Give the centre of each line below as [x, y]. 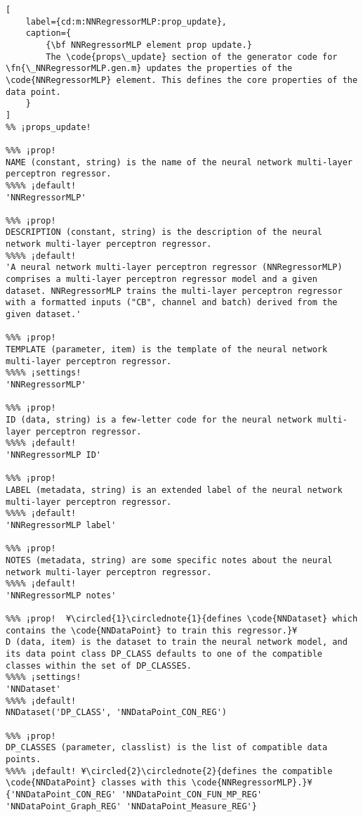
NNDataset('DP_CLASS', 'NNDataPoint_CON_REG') [116, 713]
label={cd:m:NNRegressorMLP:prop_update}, [126, 21]
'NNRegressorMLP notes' [61, 595]
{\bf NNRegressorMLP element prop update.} [149, 45]
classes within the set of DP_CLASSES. [99, 665]
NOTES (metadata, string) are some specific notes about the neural [169, 560]
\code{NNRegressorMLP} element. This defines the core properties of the [182, 80]
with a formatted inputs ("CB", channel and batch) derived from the [172, 303]
